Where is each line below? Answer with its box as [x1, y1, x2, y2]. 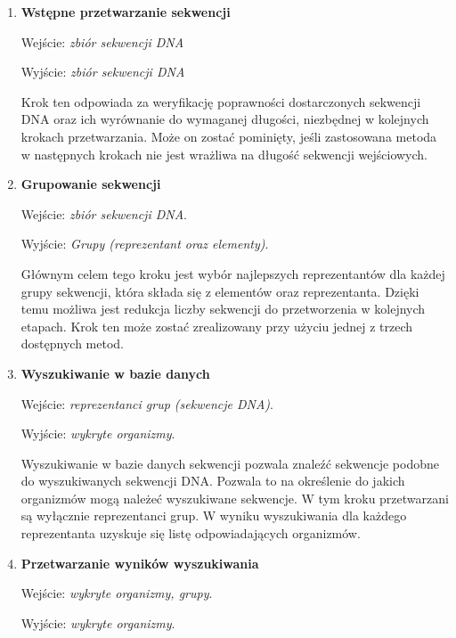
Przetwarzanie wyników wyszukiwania [20, 553, 259, 572]
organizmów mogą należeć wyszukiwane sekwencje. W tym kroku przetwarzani [20, 488, 449, 507]
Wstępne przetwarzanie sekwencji [20, 3, 231, 20]
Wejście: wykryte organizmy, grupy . [20, 584, 213, 602]
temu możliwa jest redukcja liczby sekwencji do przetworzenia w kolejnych [20, 299, 426, 318]
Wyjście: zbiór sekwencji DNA [20, 62, 185, 81]
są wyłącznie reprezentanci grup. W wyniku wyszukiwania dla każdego [20, 506, 407, 525]
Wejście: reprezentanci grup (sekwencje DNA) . [20, 394, 273, 413]
